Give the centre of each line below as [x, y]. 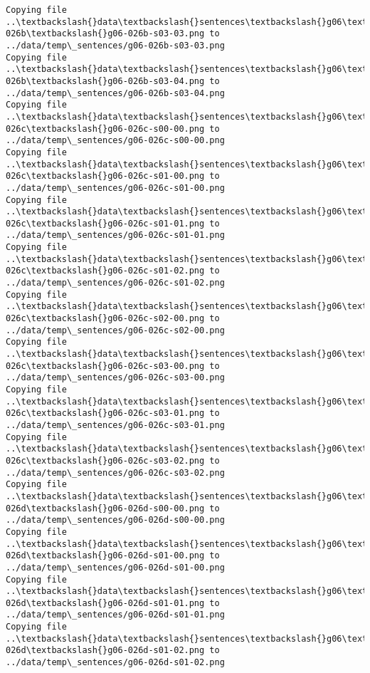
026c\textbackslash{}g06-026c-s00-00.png [105, 129]
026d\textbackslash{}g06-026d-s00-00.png [105, 508]
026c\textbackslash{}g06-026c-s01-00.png [105, 176]
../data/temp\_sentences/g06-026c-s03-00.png [115, 378]
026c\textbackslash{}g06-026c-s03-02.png [105, 460]
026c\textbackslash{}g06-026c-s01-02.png [105, 271]
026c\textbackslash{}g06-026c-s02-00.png [105, 319]
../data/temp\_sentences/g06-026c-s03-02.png [115, 473]
